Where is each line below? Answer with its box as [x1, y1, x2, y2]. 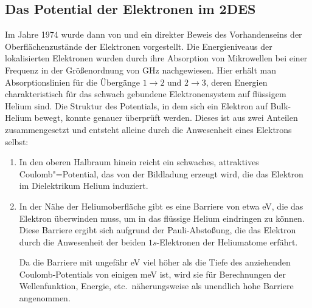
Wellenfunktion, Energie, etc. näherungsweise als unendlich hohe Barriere [19, 279, 294, 292]
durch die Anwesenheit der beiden [19, 235, 146, 248]
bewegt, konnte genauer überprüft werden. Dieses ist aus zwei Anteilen [34, 111, 298, 124]
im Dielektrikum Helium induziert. [19, 179, 148, 192]
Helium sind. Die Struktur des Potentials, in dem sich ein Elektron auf [5, 99, 268, 112]
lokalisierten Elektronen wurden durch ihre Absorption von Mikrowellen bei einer [5, 52, 308, 64]
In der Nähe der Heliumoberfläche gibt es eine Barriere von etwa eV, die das [19, 199, 303, 212]
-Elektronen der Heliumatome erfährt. [156, 235, 298, 248]
